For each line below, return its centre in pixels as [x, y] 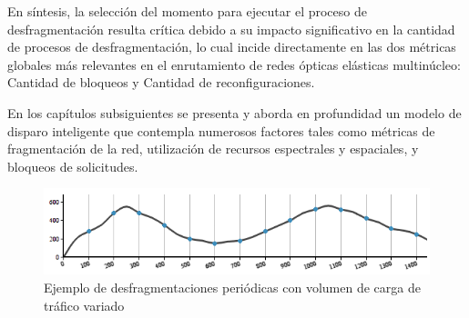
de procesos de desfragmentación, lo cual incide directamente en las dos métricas [232, 47]
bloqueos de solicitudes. [73, 166]
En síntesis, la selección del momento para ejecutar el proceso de [187, 11]
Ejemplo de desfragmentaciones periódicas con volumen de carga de [232, 288]
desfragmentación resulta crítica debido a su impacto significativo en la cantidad [231, 29]
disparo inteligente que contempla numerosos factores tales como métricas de [221, 130]
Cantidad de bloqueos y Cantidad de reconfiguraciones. [161, 82]
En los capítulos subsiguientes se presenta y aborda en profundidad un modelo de [234, 112]
